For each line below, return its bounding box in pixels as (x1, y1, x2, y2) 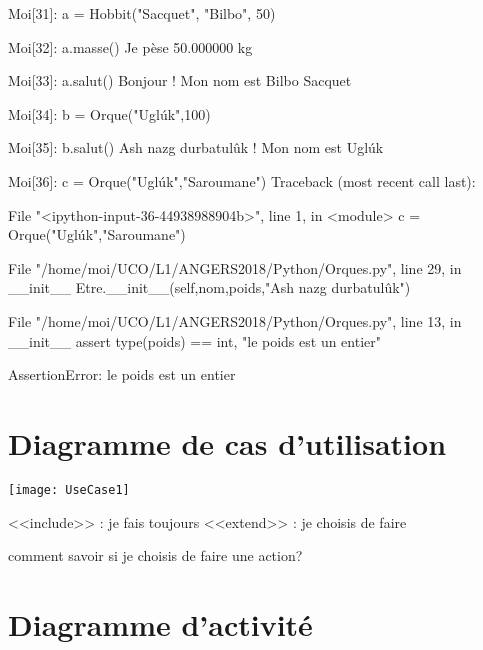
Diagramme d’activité (8, 603, 313, 644)
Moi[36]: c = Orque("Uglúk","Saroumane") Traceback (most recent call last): (8, 170, 476, 191)
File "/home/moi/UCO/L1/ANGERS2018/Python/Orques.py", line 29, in (8, 257, 462, 278)
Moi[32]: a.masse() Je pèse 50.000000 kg (8, 36, 253, 57)
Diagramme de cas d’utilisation (8, 422, 447, 463)
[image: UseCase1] (8, 482, 130, 497)
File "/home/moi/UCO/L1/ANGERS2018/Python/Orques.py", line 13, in (8, 310, 462, 331)
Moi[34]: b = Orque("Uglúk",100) (8, 103, 211, 124)
